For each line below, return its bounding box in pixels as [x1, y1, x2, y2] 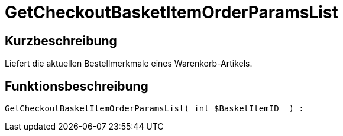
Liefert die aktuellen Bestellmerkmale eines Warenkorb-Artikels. [5, 58, 253, 69]
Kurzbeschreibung [5, 33, 117, 48]
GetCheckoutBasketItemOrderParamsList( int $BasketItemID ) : [5, 104, 304, 114]
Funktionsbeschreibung [5, 78, 148, 94]
